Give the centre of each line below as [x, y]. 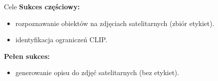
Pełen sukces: [27, 56]
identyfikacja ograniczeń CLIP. [61, 40]
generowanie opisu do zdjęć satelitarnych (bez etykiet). [97, 72]
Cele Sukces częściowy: [42, 6]
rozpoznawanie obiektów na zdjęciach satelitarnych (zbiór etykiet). [115, 23]
